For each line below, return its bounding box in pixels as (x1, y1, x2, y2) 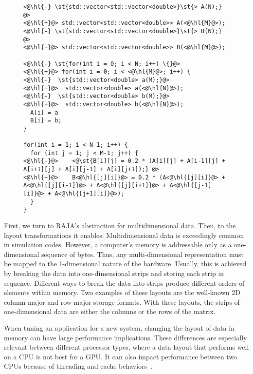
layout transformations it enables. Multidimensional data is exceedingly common (4, 230, 244, 240)
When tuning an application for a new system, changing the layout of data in (4, 323, 235, 333)
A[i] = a (30, 109, 58, 116)
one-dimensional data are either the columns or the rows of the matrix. (4, 306, 216, 316)
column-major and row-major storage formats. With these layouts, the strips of (4, 296, 240, 307)
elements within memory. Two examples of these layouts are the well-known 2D (4, 287, 240, 297)
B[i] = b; (30, 117, 62, 124)
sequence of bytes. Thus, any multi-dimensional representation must (41, 249, 244, 259)
